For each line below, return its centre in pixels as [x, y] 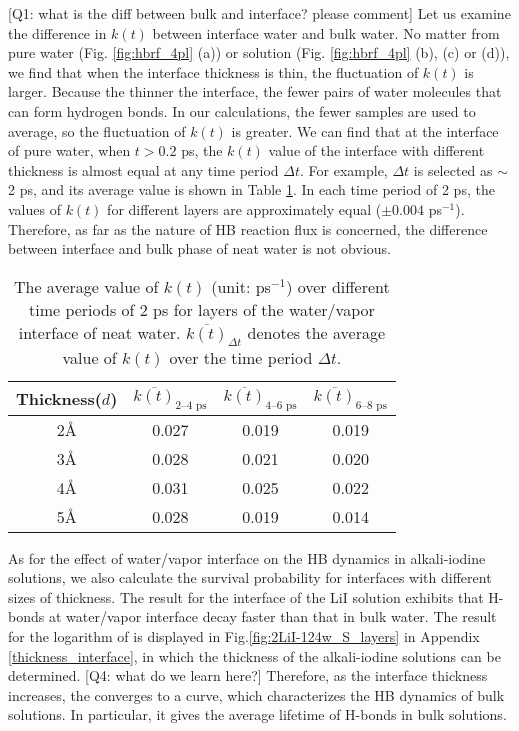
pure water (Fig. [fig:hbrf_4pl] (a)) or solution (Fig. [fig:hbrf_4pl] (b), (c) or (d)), [259, 52]
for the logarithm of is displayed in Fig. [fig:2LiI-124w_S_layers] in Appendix [244, 636]
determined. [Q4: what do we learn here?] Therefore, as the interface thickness [248, 675]
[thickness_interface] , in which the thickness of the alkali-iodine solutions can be [254, 655]
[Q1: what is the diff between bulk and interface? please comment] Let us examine [259, 13]
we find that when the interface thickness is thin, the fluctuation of [213, 71]
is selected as [453, 169]
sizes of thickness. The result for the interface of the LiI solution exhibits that [246, 596]
